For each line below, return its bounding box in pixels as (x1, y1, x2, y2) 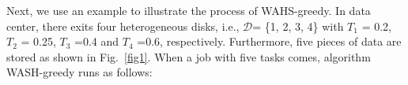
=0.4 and (74, 33, 119, 50)
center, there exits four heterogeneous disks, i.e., (6, 17, 240, 34)
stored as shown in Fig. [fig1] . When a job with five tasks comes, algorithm (6, 48, 371, 65)
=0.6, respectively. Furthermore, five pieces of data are (137, 33, 402, 50)
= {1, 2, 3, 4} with (252, 17, 344, 34)
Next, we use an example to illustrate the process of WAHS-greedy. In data (6, 2, 371, 18)
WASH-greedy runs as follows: (6, 64, 153, 80)
